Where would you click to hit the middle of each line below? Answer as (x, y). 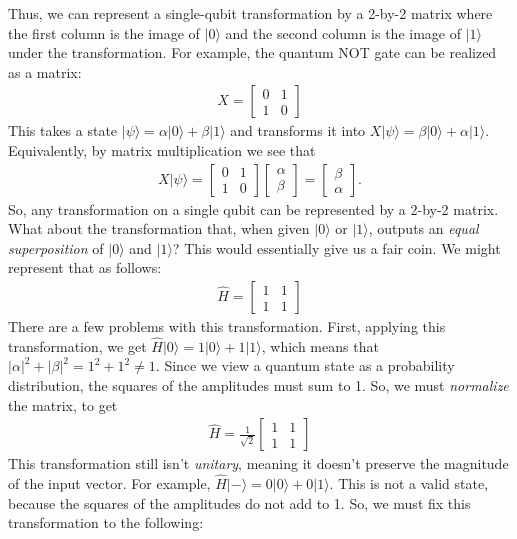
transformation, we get (77, 345)
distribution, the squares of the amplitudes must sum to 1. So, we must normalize (258, 385)
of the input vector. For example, (109, 483)
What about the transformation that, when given (159, 228)
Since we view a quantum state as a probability (309, 365)
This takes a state (63, 130)
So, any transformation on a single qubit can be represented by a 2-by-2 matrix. (253, 208)
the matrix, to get (63, 404)
